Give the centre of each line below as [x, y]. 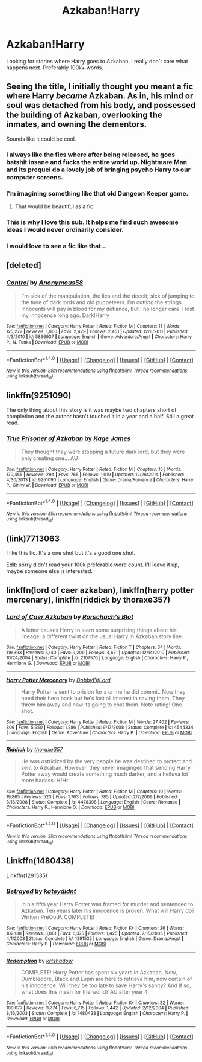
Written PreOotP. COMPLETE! [57, 917]
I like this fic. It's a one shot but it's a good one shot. [71, 553]
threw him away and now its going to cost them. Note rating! [96, 705]
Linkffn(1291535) [27, 875]
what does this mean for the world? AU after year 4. [85, 992]
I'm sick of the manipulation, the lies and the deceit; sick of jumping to [108, 296]
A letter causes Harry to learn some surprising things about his [99, 630]
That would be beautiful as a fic [54, 206]
